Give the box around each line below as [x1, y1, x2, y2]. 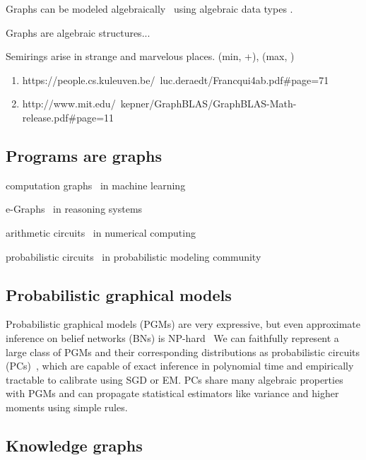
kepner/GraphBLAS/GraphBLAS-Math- [120, 96, 297, 111]
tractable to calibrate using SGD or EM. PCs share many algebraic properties [6, 372, 343, 387]
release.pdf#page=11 [22, 110, 114, 124]
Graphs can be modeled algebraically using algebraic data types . [6, 1, 293, 16]
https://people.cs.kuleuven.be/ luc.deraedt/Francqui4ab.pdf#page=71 [22, 72, 329, 87]
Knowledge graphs [6, 434, 143, 456]
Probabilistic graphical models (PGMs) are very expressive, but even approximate [6, 317, 361, 331]
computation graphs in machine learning [6, 177, 186, 192]
